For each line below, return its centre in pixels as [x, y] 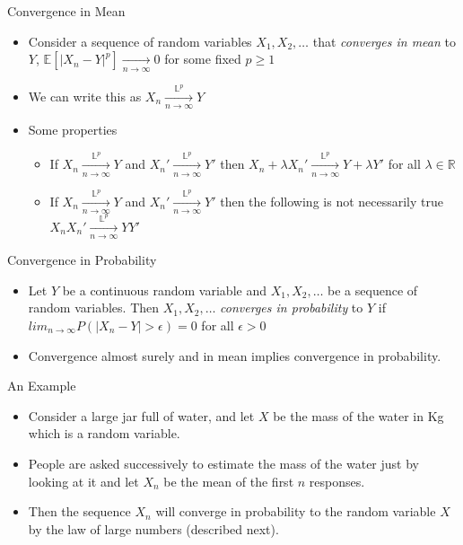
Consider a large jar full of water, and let [141, 415]
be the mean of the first [229, 481]
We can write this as [85, 96]
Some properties [73, 130]
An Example [42, 386]
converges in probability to [292, 308]
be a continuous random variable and [164, 290]
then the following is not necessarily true [332, 202]
